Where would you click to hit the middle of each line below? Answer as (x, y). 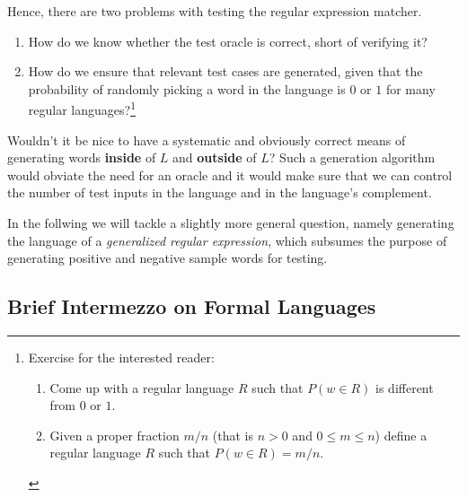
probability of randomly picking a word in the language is (187, 88)
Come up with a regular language (142, 387)
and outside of (215, 157)
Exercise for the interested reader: (121, 357)
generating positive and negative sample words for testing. (167, 258)
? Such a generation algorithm (352, 157)
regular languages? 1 (82, 109)
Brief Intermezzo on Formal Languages (192, 306)
